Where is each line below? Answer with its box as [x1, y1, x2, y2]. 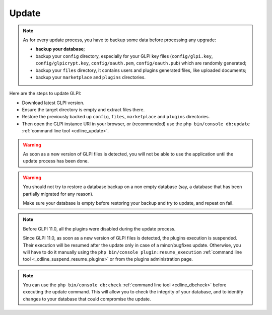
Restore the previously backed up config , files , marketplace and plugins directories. [22, 114, 210, 120]
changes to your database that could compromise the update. [23, 296, 151, 302]
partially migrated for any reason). [23, 191, 94, 197]
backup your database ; [35, 46, 85, 52]
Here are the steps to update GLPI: [9, 91, 82, 97]
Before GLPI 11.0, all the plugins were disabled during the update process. [23, 225, 176, 231]
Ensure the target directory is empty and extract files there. [22, 107, 145, 113]
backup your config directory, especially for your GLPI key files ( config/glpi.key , [35, 53, 213, 59]
